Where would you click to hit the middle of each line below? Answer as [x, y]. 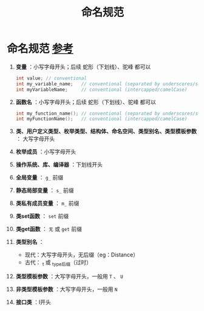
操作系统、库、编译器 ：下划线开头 [59, 165]
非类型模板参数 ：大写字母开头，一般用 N [66, 289]
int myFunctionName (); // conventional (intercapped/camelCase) [101, 119]
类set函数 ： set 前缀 [42, 216]
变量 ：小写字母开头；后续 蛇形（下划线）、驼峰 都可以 [83, 67]
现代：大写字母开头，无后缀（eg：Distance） [82, 255]
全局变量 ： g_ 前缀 [39, 178]
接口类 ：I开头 [33, 302]
